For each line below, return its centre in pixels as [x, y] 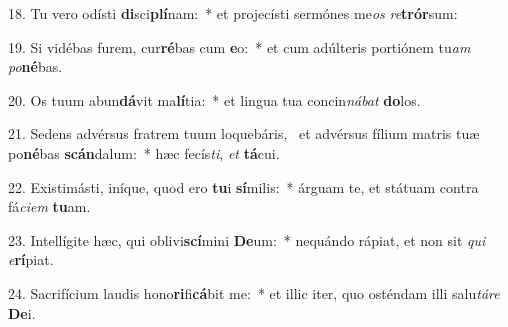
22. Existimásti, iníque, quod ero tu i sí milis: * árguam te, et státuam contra [243, 186]
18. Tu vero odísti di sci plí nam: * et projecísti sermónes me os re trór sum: [233, 13]
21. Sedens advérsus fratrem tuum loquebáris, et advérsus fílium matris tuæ [244, 133]
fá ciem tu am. [49, 206]
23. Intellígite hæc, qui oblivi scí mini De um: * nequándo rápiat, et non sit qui [247, 239]
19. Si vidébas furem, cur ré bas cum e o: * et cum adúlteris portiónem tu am [239, 46]
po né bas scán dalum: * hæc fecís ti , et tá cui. [144, 152]
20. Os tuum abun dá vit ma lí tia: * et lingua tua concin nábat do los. [214, 99]
